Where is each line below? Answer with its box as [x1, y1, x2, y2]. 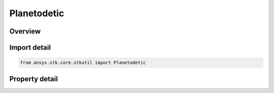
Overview [9, 27, 41, 36]
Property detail [9, 74, 58, 83]
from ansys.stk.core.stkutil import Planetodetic [20, 60, 146, 66]
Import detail [9, 43, 51, 52]
